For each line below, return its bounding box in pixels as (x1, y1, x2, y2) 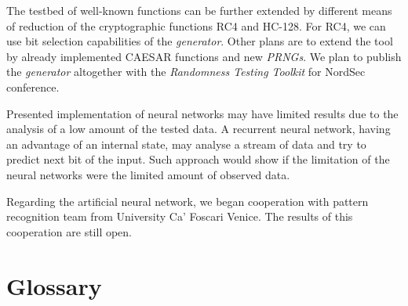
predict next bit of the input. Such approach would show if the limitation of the (6, 151, 390, 167)
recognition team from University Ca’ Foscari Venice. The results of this (6, 208, 353, 225)
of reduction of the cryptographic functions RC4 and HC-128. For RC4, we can (6, 17, 386, 34)
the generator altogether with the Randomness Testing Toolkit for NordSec (6, 63, 366, 80)
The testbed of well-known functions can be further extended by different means (6, 2, 392, 18)
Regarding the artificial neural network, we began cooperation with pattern (6, 193, 369, 209)
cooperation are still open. (6, 223, 133, 239)
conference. (6, 78, 60, 95)
